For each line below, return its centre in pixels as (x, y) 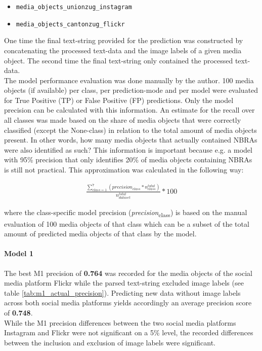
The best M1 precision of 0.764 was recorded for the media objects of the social (128, 273)
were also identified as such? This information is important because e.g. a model (128, 149)
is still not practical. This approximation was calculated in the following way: (124, 170)
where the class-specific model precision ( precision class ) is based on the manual (126, 213)
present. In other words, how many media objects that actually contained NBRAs (131, 140)
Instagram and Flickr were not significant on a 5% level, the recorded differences (129, 332)
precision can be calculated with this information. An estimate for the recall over (129, 110)
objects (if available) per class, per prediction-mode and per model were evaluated (131, 90)
